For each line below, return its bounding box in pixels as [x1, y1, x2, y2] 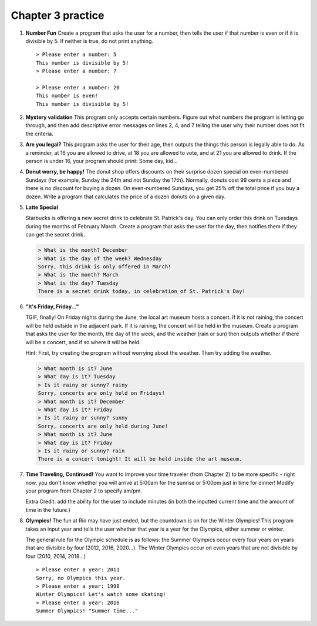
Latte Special [25, 204, 58, 211]
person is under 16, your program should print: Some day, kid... [25, 158, 178, 165]
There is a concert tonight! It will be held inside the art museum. [38, 456, 242, 462]
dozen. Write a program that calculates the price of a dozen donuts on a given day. [25, 193, 226, 200]
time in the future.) [25, 506, 70, 513]
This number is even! [36, 92, 98, 99]
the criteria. [25, 130, 54, 137]
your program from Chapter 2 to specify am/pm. [25, 487, 142, 494]
